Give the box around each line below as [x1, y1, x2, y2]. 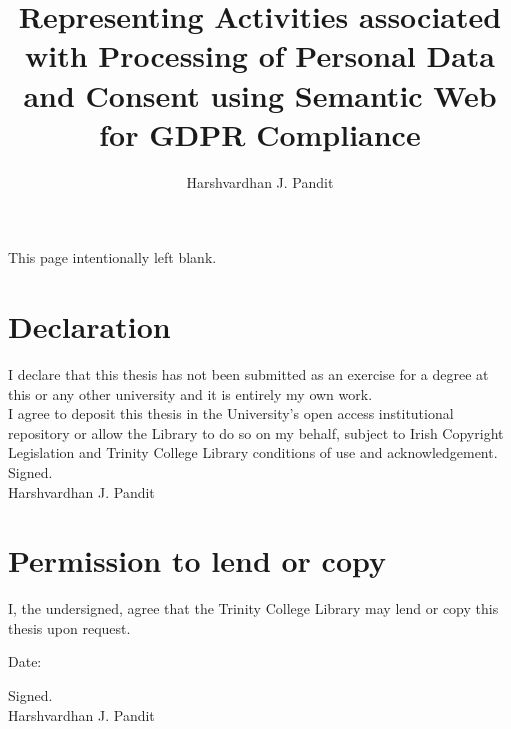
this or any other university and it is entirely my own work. [8, 383, 373, 404]
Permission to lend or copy [8, 540, 387, 581]
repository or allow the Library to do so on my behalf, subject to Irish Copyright [8, 422, 504, 443]
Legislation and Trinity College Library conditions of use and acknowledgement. [8, 442, 498, 463]
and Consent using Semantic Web [23, 74, 497, 115]
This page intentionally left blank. [8, 247, 217, 268]
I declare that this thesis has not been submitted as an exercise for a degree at [8, 364, 489, 384]
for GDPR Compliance [99, 113, 421, 154]
